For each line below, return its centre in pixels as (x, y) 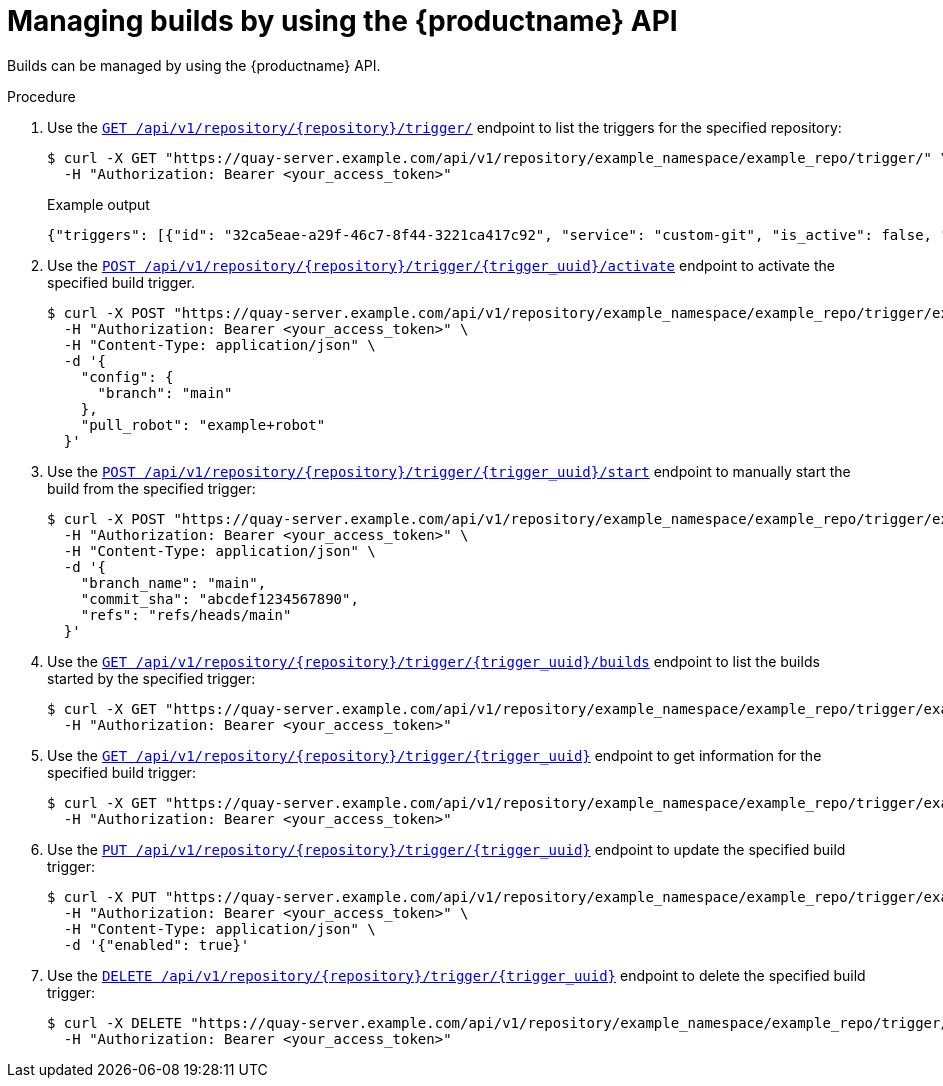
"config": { (127, 376)
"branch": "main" (165, 392)
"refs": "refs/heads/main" (186, 614)
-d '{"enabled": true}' (156, 944)
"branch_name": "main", (173, 582)
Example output (98, 204)
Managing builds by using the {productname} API (342, 21)
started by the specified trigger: (151, 678)
